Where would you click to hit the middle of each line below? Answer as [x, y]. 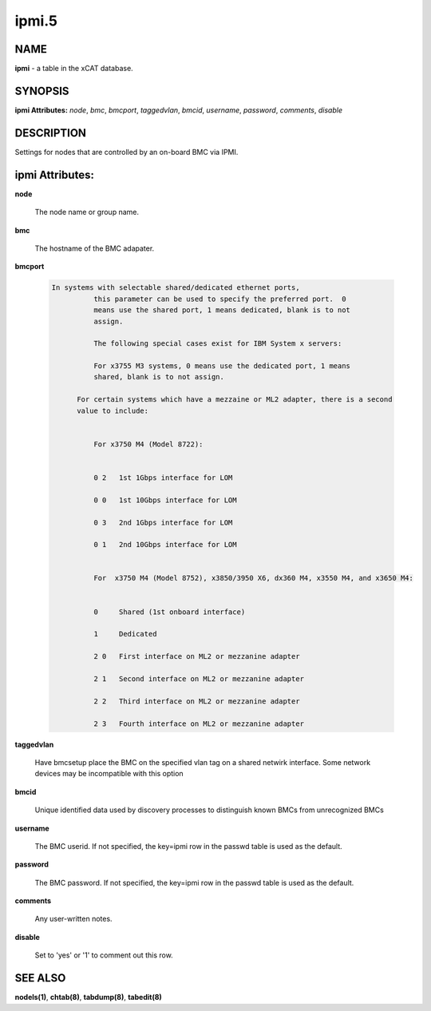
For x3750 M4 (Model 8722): [148, 444]
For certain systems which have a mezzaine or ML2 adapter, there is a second [235, 400]
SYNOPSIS [42, 91]
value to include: [113, 410]
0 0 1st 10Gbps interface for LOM [165, 500]
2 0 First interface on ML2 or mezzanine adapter [196, 656]
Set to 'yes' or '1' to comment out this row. [104, 955]
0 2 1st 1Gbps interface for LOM [163, 478]
